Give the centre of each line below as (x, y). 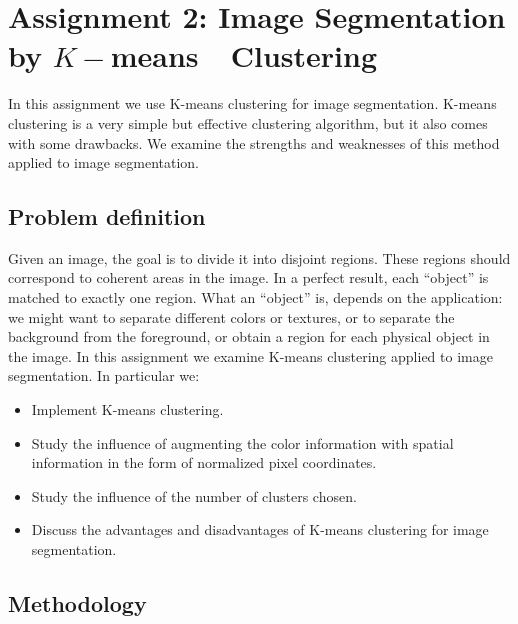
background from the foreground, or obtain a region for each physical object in (249, 336)
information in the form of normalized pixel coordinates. (204, 462)
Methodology (77, 603)
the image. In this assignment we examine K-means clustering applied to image (250, 355)
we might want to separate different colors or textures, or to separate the (231, 316)
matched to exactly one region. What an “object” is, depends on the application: (255, 297)
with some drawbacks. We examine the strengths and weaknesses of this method (254, 142)
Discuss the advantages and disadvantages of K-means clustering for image (260, 529)
